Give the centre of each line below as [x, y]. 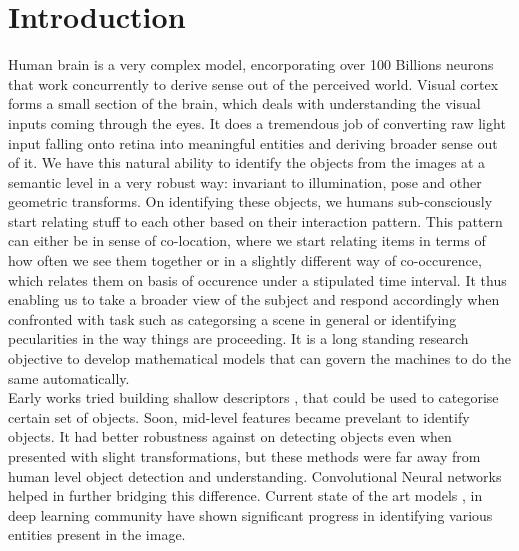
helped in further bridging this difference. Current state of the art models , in [245, 495]
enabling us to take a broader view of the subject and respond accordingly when [254, 299]
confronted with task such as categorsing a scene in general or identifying [232, 318]
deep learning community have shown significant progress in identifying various [250, 514]
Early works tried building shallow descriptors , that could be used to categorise [253, 397]
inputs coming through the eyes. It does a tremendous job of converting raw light [257, 122]
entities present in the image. [97, 534]
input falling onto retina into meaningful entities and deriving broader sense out [253, 142]
